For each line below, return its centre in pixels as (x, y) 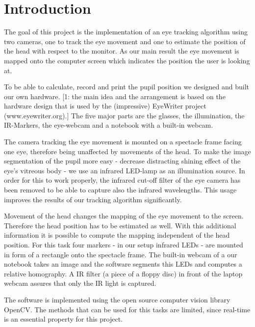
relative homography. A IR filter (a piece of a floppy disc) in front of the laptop (123, 273)
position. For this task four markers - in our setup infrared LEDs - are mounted (124, 245)
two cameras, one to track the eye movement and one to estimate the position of (125, 41)
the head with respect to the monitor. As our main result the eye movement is (122, 51)
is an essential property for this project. (63, 319)
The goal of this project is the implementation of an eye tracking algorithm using (126, 32)
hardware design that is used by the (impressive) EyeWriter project (105, 106)
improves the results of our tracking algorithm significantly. (93, 199)
